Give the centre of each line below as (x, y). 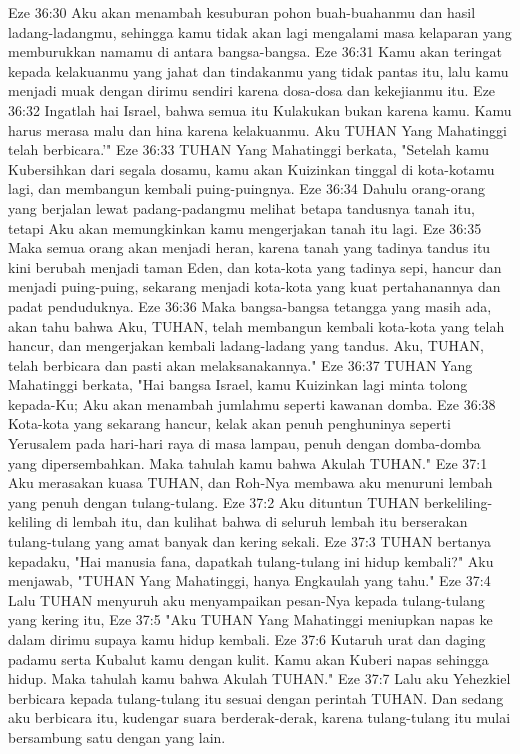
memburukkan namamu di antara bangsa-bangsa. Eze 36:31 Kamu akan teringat (255, 51)
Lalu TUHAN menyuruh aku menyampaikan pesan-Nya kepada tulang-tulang (246, 599)
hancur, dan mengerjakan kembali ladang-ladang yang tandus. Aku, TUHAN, (246, 345)
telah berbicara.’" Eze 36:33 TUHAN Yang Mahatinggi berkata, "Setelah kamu (248, 149)
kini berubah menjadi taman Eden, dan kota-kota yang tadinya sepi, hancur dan (255, 266)
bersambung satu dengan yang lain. (117, 736)
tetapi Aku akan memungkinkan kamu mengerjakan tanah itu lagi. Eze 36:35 (245, 227)
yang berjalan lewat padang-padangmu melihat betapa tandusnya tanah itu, (241, 207)
